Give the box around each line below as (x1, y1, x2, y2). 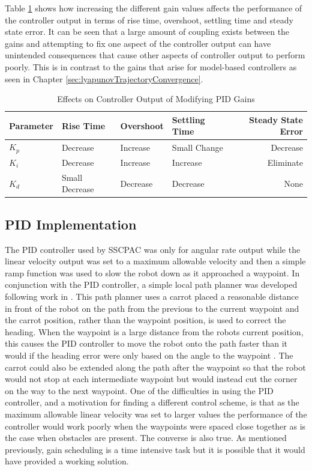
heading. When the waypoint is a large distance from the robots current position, (5, 325, 304, 338)
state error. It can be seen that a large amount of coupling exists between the (5, 25, 290, 38)
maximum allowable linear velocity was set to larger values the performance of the (5, 407, 307, 420)
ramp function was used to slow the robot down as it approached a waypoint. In (5, 266, 300, 279)
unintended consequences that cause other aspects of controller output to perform (5, 49, 305, 61)
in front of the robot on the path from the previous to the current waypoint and (5, 302, 299, 314)
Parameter (9, 119, 53, 132)
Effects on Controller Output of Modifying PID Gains (57, 93, 255, 105)
